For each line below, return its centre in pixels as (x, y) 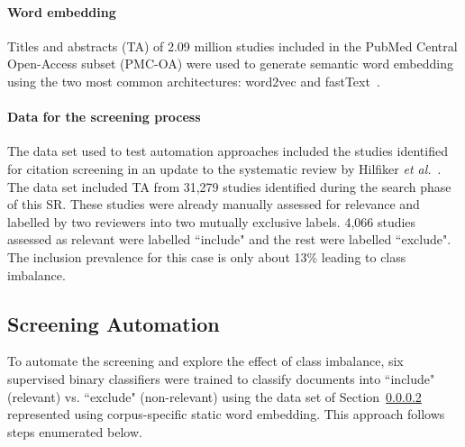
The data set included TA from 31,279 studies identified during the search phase (229, 186)
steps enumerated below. (75, 431)
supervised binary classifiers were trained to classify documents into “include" (221, 378)
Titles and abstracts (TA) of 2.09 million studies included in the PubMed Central (232, 46)
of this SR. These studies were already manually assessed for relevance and (214, 204)
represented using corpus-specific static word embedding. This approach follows (226, 414)
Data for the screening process (104, 117)
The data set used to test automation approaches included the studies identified (228, 151)
